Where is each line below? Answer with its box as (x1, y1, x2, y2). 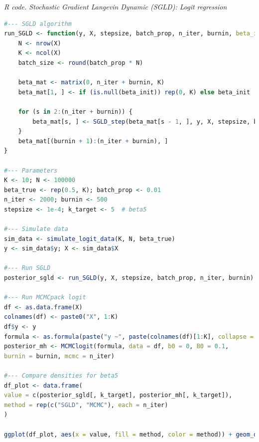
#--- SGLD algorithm (4, 20, 72, 27)
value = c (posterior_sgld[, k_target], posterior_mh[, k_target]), (4, 392, 233, 399)
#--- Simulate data (4, 225, 68, 233)
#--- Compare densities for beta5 (4, 372, 119, 379)
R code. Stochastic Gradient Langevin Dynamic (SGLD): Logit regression (4, 1, 227, 11)
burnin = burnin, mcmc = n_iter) (4, 352, 115, 360)
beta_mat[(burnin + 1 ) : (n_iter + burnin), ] (18, 137, 168, 145)
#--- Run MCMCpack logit (4, 294, 86, 301)
